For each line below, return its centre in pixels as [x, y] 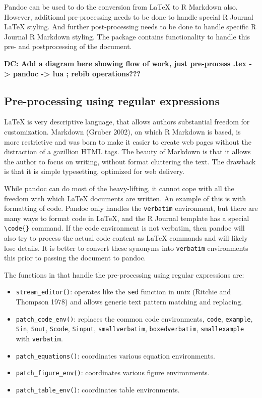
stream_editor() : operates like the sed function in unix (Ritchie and [123, 292]
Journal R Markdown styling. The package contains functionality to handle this [127, 36]
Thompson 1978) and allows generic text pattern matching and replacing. [129, 302]
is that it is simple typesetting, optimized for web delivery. [94, 171]
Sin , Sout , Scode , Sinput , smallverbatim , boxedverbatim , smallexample [130, 328]
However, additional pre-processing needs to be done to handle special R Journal [129, 16]
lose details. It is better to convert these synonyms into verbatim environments [126, 248]
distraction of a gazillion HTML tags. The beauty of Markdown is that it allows [127, 151]
